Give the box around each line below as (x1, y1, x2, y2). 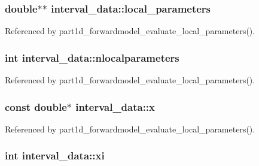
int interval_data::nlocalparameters (5, 50, 179, 65)
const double (5, 99, 67, 114)
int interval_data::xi (5, 148, 105, 163)
